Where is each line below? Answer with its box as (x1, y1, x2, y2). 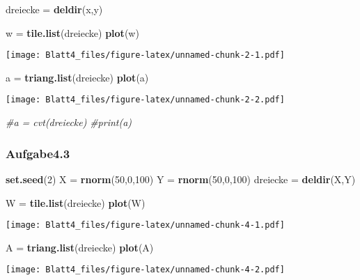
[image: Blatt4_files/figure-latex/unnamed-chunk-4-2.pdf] (6, 265, 285, 275)
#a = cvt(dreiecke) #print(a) (6, 115, 132, 130)
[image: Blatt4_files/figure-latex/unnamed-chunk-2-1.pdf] (6, 50, 285, 61)
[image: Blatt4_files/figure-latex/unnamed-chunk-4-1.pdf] (6, 220, 285, 231)
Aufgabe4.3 (6, 144, 70, 162)
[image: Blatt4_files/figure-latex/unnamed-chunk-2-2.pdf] (6, 95, 285, 105)
